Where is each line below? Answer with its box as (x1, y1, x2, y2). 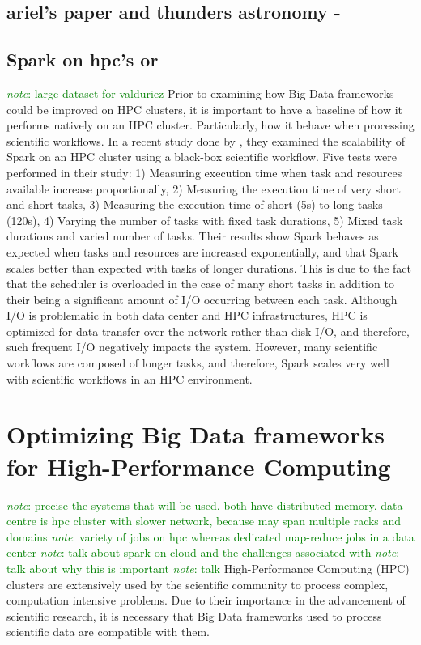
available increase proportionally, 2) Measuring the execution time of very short (6, 180, 401, 197)
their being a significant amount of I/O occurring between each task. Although (6, 291, 398, 308)
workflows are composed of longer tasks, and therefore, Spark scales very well (6, 354, 389, 371)
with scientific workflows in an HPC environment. (6, 370, 253, 387)
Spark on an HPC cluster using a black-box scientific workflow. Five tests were (6, 148, 397, 165)
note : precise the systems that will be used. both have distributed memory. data (6, 496, 403, 513)
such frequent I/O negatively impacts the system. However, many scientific (6, 338, 378, 355)
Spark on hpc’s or (6, 47, 159, 72)
